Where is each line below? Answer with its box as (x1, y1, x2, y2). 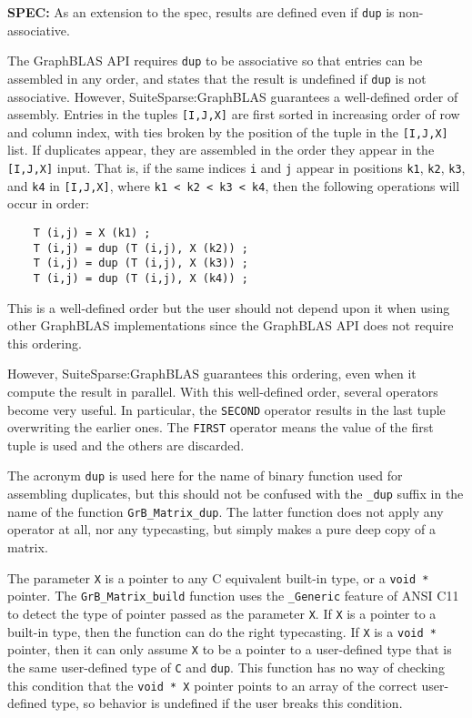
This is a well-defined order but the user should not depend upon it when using (7, 298, 450, 317)
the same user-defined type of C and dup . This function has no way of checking (7, 657, 445, 676)
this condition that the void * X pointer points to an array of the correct (7, 675, 417, 694)
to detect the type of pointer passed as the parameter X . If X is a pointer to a (7, 603, 437, 622)
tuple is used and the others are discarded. (7, 435, 245, 454)
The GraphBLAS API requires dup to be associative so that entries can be (7, 51, 423, 70)
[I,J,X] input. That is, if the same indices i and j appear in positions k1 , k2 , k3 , (7, 158, 466, 177)
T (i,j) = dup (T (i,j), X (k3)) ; (33, 257, 248, 270)
